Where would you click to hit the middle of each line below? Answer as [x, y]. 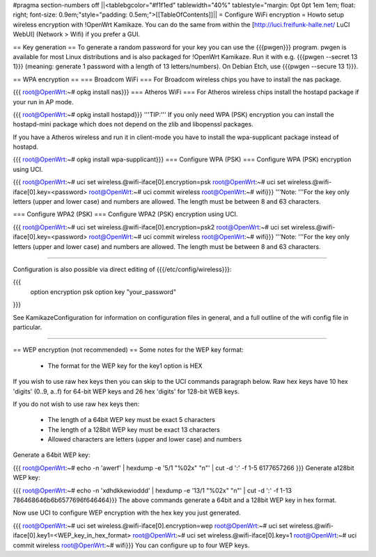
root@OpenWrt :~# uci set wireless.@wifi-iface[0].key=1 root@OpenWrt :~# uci [245, 535]
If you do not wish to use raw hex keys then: [76, 404]
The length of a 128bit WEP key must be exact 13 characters [134, 429]
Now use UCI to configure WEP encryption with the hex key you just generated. [127, 513]
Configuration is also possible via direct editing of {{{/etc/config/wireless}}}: [122, 269]
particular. [27, 327]
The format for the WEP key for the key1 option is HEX [125, 366]
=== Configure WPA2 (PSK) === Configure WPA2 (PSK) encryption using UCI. [125, 214]
